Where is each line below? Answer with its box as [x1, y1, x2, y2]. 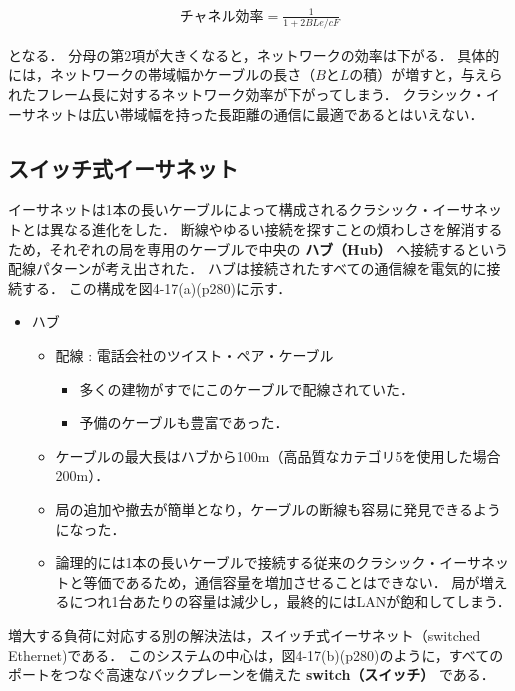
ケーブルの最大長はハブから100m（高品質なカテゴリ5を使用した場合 [55, 445, 501, 466]
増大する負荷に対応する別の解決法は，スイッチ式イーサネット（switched [8, 624, 481, 645]
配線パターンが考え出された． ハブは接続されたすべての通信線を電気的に [8, 258, 487, 279]
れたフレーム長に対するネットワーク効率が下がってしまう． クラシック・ [8, 84, 486, 105]
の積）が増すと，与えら [349, 64, 503, 85]
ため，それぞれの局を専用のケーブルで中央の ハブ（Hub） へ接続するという [8, 238, 509, 259]
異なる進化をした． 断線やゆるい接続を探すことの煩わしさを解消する [49, 219, 503, 240]
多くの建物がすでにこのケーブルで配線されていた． [79, 378, 414, 399]
